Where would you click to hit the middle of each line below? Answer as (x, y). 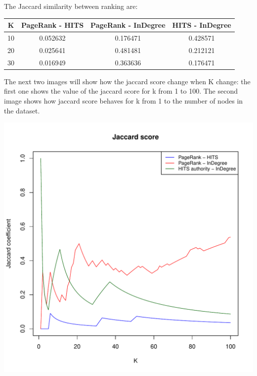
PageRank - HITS (53, 25)
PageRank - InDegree (128, 25)
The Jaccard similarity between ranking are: (71, 6)
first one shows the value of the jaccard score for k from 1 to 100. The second (121, 91)
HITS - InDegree (202, 25)
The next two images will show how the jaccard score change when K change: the (127, 81)
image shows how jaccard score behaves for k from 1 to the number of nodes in (124, 100)
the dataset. (22, 110)
